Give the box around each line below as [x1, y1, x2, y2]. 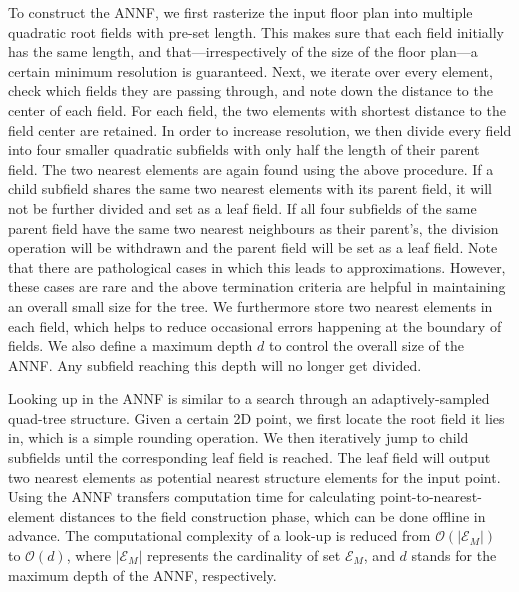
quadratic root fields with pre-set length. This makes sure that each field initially [8, 21, 504, 42]
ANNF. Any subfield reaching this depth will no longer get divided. [8, 354, 422, 375]
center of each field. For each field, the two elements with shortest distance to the [8, 99, 506, 120]
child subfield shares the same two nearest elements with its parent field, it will [8, 178, 492, 199]
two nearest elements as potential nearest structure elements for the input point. [8, 466, 501, 487]
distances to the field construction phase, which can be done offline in [59, 505, 486, 526]
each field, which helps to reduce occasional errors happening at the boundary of [8, 315, 502, 336]
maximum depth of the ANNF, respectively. [8, 564, 277, 585]
